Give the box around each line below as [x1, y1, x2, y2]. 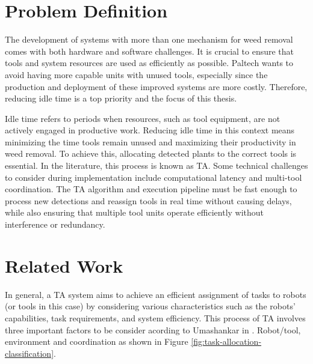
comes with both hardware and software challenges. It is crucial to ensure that [5, 44, 294, 57]
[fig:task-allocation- [191, 335, 262, 348]
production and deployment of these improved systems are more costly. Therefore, [5, 80, 308, 93]
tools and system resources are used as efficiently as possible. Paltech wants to [5, 56, 294, 69]
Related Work [5, 253, 123, 278]
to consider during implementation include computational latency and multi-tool [5, 171, 302, 183]
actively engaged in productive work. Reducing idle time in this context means [5, 124, 295, 136]
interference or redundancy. [5, 218, 105, 231]
